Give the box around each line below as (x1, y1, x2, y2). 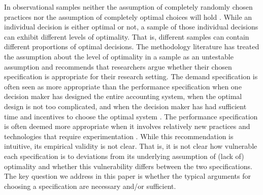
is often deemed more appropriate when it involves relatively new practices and (4, 121, 250, 132)
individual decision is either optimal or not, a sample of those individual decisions (4, 21, 258, 32)
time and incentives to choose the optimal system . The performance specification (4, 111, 258, 121)
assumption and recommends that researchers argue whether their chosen (4, 61, 232, 72)
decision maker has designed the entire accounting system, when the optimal (4, 91, 242, 102)
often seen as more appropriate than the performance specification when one (4, 81, 242, 91)
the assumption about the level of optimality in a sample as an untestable (4, 51, 234, 61)
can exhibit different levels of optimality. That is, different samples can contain (4, 31, 249, 42)
